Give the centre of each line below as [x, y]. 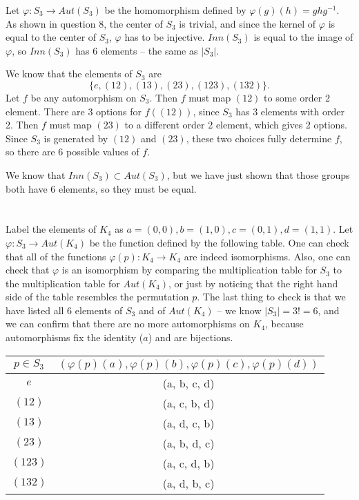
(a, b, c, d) [188, 383]
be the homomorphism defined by [175, 10]
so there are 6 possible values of [72, 152]
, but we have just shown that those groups [258, 174]
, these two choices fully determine [259, 138]
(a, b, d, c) [188, 443]
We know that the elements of [69, 74]
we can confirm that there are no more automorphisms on [128, 324]
